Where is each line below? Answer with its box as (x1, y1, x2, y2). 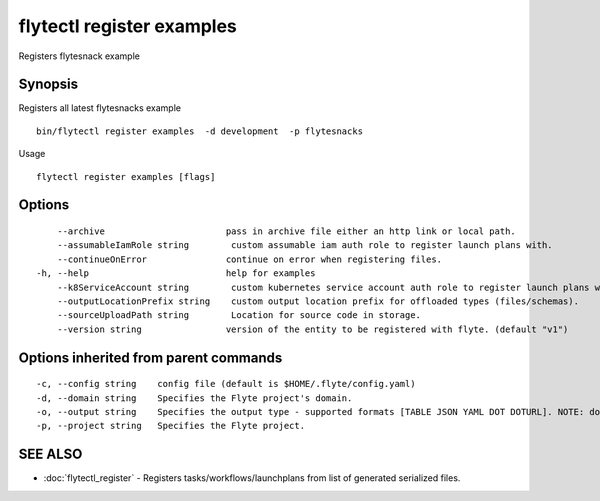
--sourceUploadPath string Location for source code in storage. (56, 310, 422, 321)
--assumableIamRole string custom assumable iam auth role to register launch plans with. (56, 240, 554, 251)
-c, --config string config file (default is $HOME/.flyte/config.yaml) (36, 378, 416, 390)
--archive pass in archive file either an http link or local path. (56, 226, 517, 237)
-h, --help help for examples (36, 268, 316, 279)
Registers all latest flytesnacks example (18, 102, 182, 114)
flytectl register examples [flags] (36, 171, 216, 182)
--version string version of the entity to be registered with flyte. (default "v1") (56, 323, 569, 335)
